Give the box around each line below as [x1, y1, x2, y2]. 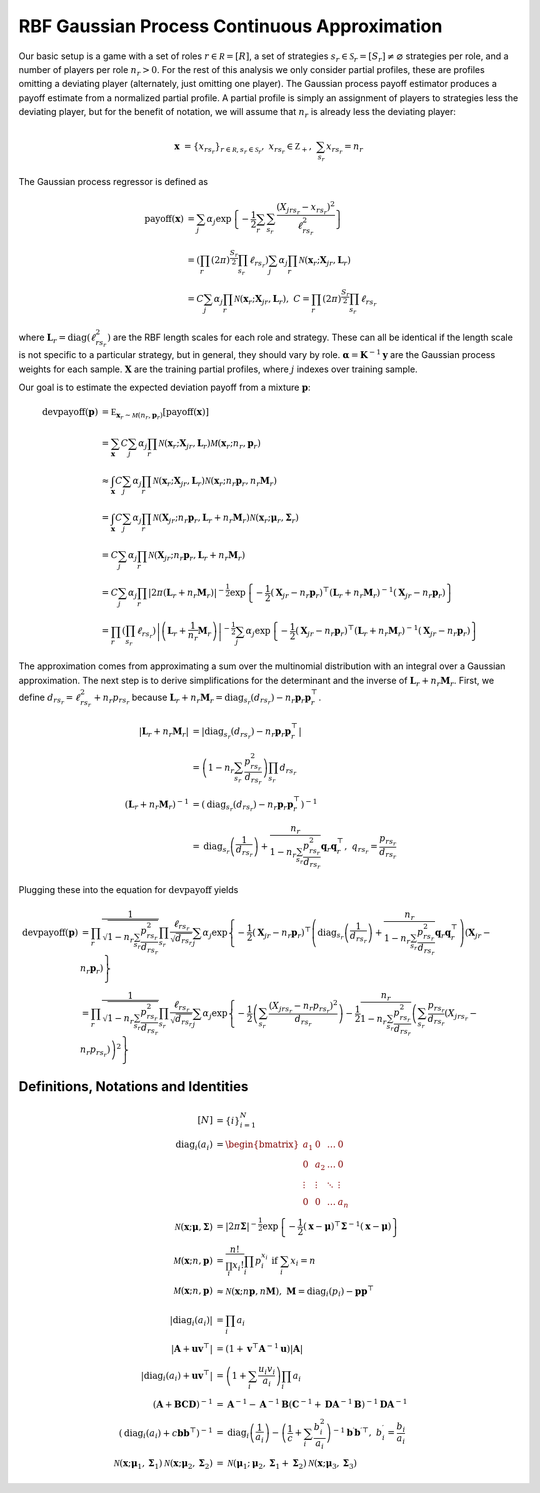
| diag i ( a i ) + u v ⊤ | [140, 1368, 214, 1384]
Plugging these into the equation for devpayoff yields [18, 883, 239, 895]
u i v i [258, 1363, 276, 1377]
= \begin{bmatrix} [216, 1139, 300, 1150]
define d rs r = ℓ [18, 691, 81, 707]
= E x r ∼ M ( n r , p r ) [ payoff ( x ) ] [101, 406, 210, 422]
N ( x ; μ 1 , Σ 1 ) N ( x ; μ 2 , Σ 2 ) [113, 1457, 214, 1471]
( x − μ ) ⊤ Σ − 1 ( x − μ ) [303, 1220, 392, 1232]
